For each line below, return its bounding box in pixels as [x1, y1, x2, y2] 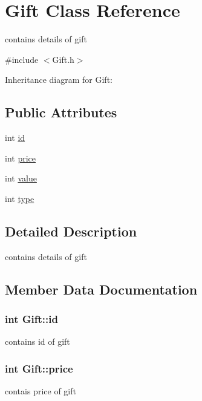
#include [5, 53, 39, 65]
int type [5, 192, 34, 204]
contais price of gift [5, 385, 76, 397]
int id [5, 131, 25, 144]
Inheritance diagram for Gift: [5, 73, 112, 86]
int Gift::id [5, 311, 58, 326]
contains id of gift [5, 335, 70, 348]
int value [5, 172, 37, 184]
